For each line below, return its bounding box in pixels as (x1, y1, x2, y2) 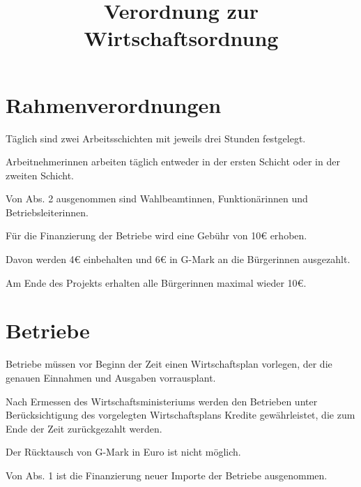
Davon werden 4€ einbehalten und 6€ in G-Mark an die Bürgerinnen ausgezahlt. (6, 252, 351, 267)
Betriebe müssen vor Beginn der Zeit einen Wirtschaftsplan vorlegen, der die (6, 357, 332, 371)
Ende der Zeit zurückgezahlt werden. (6, 421, 162, 435)
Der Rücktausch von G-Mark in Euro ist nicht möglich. (6, 444, 241, 459)
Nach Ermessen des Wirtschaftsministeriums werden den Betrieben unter (6, 394, 318, 408)
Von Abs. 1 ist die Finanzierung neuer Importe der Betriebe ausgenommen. (6, 467, 328, 482)
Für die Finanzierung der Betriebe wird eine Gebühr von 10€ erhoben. (6, 228, 307, 243)
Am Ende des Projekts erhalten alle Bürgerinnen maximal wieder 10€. (6, 275, 307, 290)
